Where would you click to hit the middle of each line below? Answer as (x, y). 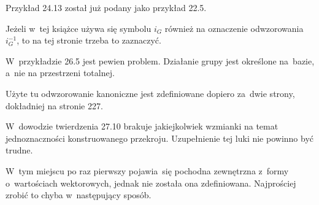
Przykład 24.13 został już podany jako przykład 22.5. (106, 7)
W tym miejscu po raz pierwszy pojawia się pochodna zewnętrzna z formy (147, 170)
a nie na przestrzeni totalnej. (60, 73)
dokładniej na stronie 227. (54, 105)
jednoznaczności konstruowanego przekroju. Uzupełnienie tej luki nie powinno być (160, 138)
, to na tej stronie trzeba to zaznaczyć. (89, 40)
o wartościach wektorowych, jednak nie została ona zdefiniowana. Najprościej (151, 183)
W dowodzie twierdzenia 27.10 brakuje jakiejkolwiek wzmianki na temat (142, 126)
